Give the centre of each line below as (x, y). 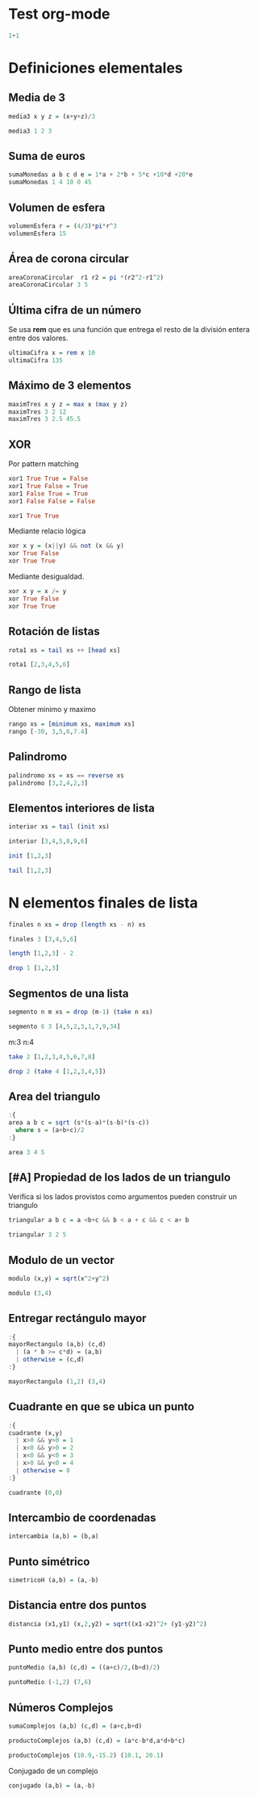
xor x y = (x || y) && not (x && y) (67, 546)
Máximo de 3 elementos (70, 386)
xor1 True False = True (48, 486)
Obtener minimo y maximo (52, 710)
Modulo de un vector (62, 1260)
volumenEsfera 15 (37, 234)
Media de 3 (37, 98)
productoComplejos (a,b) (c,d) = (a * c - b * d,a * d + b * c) (97, 1741)
